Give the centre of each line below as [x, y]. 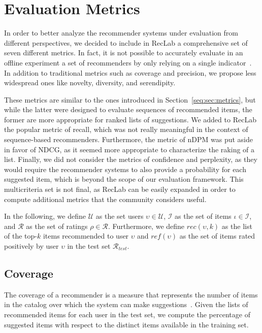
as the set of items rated [217, 236]
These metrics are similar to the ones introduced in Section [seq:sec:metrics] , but [130, 99]
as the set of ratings [57, 226]
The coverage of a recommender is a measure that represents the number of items [131, 294]
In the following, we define [45, 216]
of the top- [21, 236]
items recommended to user [86, 236]
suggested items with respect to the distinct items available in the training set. [126, 324]
